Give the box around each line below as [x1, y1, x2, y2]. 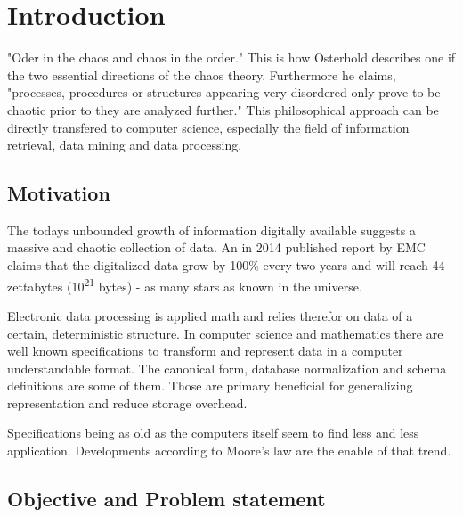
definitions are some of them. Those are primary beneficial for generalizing [7, 376, 413, 395]
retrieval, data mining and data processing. [7, 135, 242, 154]
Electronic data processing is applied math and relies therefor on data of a [7, 306, 413, 324]
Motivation [7, 179, 110, 207]
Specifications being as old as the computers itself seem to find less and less [7, 423, 419, 442]
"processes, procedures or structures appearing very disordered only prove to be [7, 83, 441, 102]
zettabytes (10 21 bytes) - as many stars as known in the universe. [7, 274, 362, 295]
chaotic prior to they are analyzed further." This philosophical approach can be [7, 100, 439, 119]
